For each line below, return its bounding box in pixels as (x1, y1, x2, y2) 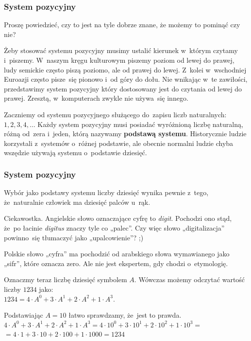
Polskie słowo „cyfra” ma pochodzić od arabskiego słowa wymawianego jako (4, 249, 230, 259)
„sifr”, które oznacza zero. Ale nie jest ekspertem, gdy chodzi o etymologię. (4, 258, 228, 268)
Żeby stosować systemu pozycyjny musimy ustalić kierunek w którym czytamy (4, 45, 238, 55)
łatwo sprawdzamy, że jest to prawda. (68, 310, 182, 320)
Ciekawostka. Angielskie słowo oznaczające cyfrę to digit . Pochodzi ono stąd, (4, 213, 232, 223)
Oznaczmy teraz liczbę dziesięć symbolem (4, 274, 127, 285)
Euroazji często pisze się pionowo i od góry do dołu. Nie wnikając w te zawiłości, (4, 74, 248, 84)
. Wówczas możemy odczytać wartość (134, 274, 245, 285)
